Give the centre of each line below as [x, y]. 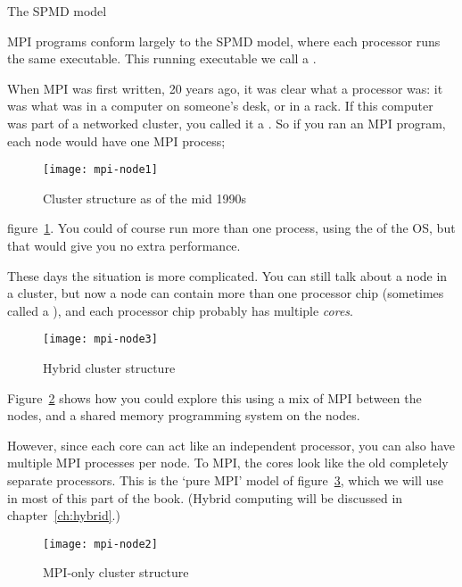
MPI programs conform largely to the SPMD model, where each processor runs [224, 41]
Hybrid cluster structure [109, 368]
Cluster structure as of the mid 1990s [144, 198]
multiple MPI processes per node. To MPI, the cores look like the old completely [228, 463]
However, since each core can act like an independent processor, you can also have [231, 445]
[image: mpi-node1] [100, 170]
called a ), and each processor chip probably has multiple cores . [181, 310]
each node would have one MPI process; [116, 141]
